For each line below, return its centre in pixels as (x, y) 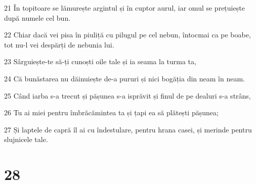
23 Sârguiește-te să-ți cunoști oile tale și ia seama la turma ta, (100, 61)
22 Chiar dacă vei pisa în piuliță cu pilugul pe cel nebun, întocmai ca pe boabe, (127, 35)
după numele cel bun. (37, 17)
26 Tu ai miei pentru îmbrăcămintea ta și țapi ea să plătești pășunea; (111, 112)
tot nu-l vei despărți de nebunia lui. (59, 44)
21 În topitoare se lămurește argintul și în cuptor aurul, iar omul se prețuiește (124, 8)
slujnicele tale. (26, 139)
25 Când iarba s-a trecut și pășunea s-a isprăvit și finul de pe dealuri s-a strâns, (127, 95)
